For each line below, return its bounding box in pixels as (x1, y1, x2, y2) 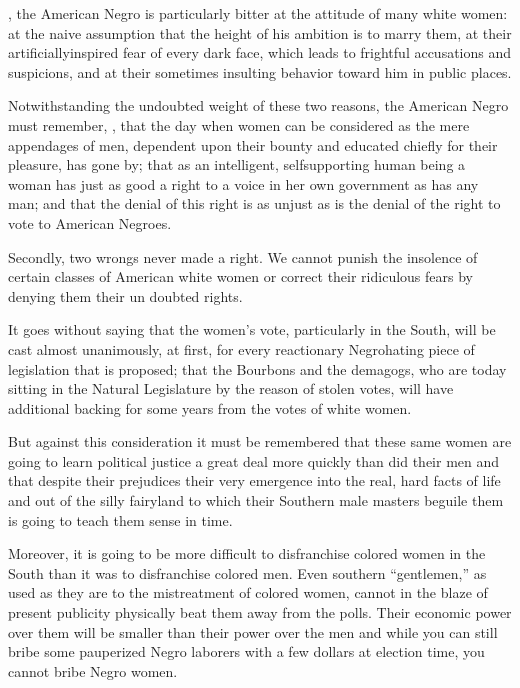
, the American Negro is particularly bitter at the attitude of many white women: (8, 3, 508, 23)
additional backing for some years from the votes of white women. (8, 397, 412, 418)
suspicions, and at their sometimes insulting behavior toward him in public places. (8, 61, 512, 82)
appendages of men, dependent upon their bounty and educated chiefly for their (8, 134, 498, 155)
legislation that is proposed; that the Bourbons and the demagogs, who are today (8, 358, 507, 379)
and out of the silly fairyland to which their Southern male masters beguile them (8, 490, 504, 511)
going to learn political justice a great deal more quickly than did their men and (8, 450, 500, 471)
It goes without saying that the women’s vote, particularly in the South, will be (8, 319, 496, 340)
